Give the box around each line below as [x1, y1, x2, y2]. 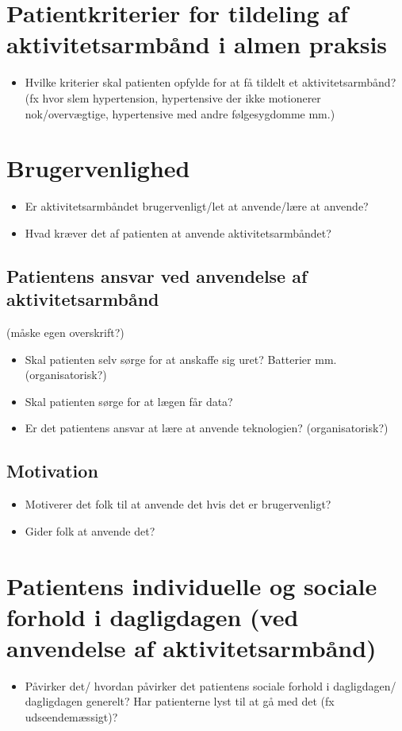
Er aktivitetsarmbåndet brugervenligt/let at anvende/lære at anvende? [25, 198, 369, 215]
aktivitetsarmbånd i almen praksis [6, 28, 388, 60]
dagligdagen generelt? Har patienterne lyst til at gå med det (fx [25, 693, 335, 710]
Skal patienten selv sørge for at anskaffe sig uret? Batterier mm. [25, 350, 337, 367]
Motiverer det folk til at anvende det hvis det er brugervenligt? [25, 496, 331, 512]
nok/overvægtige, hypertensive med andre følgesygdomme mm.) [25, 105, 335, 122]
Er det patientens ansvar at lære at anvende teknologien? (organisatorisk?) [25, 420, 389, 436]
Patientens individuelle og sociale [6, 569, 377, 601]
